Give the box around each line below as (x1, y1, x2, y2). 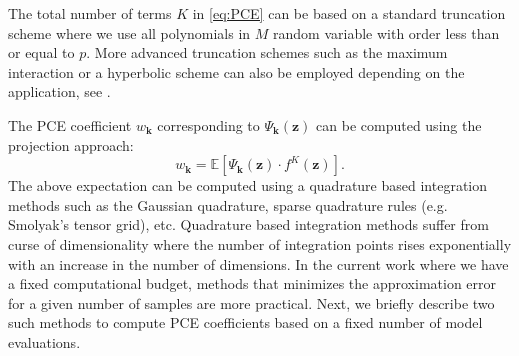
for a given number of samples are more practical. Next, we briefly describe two (8, 292, 495, 313)
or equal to (8, 42, 75, 63)
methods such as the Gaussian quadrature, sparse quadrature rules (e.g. (8, 194, 448, 215)
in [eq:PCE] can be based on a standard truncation (192, 3, 506, 23)
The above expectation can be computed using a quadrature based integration (8, 175, 488, 196)
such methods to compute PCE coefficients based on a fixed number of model (8, 312, 483, 333)
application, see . (8, 81, 111, 102)
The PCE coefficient (8, 114, 132, 135)
